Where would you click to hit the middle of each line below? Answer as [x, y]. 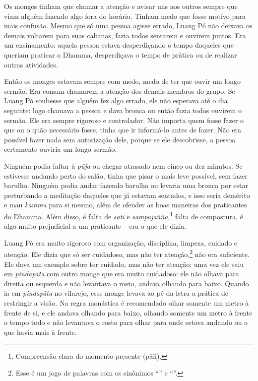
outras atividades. [31, 64]
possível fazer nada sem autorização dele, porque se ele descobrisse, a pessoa [120, 139]
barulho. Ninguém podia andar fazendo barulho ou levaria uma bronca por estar [126, 185]
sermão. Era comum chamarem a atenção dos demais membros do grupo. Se [120, 91]
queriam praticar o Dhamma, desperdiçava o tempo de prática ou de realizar [121, 54]
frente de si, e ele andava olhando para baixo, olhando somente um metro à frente [128, 312]
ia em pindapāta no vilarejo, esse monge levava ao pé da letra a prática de [116, 293]
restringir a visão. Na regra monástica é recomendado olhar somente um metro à [127, 302]
